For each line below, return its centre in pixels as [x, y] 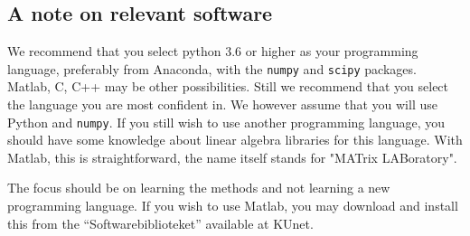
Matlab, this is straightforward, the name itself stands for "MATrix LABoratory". [232, 157]
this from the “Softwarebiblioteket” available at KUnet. [160, 223]
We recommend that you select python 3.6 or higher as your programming [213, 51]
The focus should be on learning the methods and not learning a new [199, 188]
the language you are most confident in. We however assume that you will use [222, 104]
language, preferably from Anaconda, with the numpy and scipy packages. [212, 68]
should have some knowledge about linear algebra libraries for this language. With [235, 140]
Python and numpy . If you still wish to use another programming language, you [226, 122]
